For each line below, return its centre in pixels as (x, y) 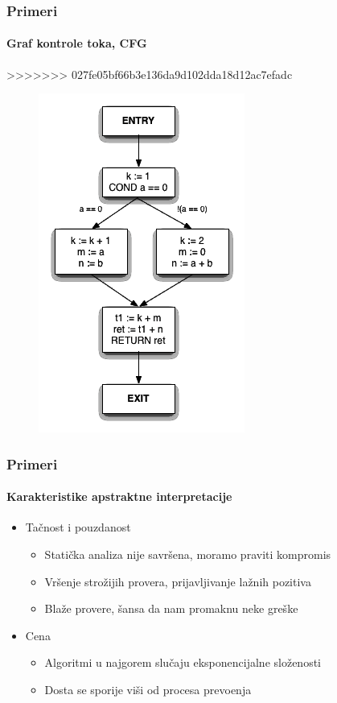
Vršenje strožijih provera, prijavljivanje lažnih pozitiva (178, 581)
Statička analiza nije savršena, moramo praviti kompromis (188, 554)
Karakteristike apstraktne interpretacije (119, 496)
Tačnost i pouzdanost (78, 527)
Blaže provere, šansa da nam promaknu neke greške (171, 608)
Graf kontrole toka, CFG (77, 43)
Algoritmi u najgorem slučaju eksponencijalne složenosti (183, 662)
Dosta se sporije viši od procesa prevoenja (148, 690)
